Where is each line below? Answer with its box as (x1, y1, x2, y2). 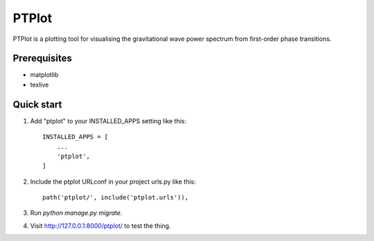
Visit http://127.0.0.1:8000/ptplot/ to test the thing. (30, 222, 171, 230)
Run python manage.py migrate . (30, 208, 123, 217)
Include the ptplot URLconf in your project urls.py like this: (30, 177, 197, 186)
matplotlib (30, 71, 59, 79)
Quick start (12, 98, 62, 110)
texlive (30, 80, 49, 89)
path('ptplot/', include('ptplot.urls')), (42, 194, 189, 202)
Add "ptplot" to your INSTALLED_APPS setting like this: (30, 116, 187, 125)
